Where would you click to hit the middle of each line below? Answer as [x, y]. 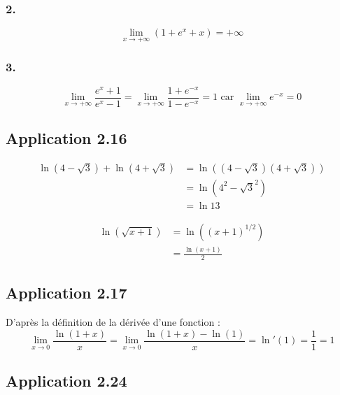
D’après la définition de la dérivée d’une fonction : [113, 322]
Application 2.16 [66, 137]
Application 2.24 [66, 381]
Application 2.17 [66, 293]
